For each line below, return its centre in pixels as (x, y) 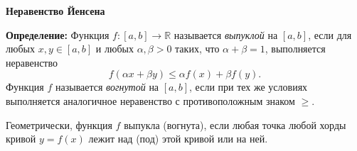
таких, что (197, 49)
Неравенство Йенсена (55, 11)
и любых (114, 49)
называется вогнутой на (107, 87)
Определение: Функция (58, 34)
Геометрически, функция (59, 124)
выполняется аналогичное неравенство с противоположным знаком (150, 100)
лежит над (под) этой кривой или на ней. (178, 139)
